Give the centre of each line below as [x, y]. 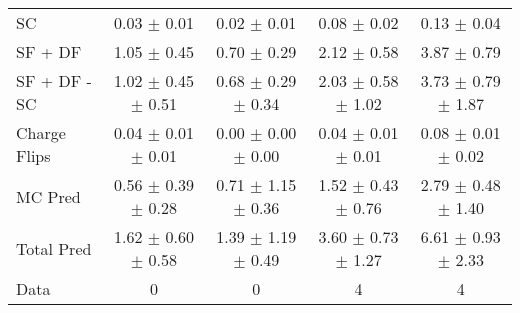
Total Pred [54, 248]
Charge [41, 132]
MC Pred [48, 196]
